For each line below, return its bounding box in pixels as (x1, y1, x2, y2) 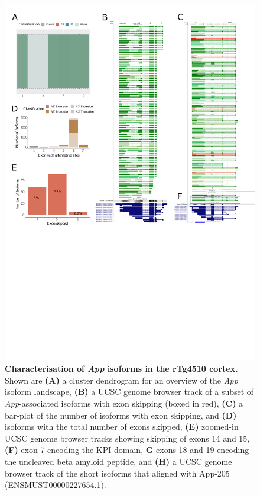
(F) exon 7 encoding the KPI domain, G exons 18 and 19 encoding (5, 443, 249, 456)
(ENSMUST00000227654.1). (5, 478, 106, 491)
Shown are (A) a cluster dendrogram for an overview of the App (5, 373, 238, 386)
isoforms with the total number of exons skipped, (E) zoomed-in (5, 420, 239, 433)
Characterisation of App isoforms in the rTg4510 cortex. (5, 362, 238, 375)
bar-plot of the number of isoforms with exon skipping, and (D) (5, 408, 237, 421)
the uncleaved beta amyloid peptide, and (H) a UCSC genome (5, 455, 232, 468)
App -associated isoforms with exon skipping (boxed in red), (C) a (5, 397, 243, 410)
